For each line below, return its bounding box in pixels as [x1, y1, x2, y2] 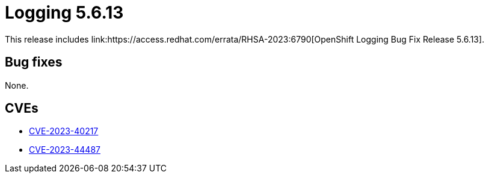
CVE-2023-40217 [29, 126, 99, 137]
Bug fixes [5, 55, 63, 70]
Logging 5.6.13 [5, 2, 124, 23]
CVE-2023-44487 [29, 144, 100, 155]
